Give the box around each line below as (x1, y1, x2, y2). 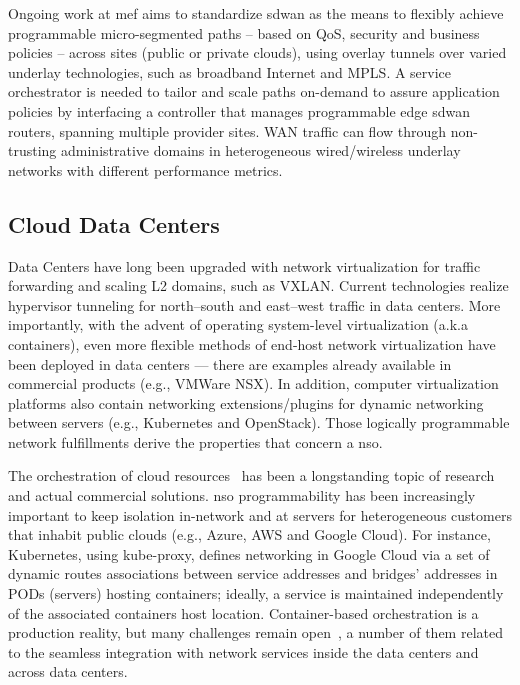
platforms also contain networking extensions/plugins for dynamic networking (8, 392, 484, 413)
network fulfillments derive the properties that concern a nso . (8, 431, 383, 452)
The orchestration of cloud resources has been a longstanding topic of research (8, 465, 495, 486)
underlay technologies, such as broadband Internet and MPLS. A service (8, 61, 452, 82)
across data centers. (8, 661, 128, 682)
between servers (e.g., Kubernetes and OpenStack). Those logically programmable (8, 412, 510, 433)
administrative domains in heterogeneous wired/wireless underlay (61, 140, 461, 161)
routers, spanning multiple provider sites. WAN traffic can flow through (8, 120, 447, 141)
